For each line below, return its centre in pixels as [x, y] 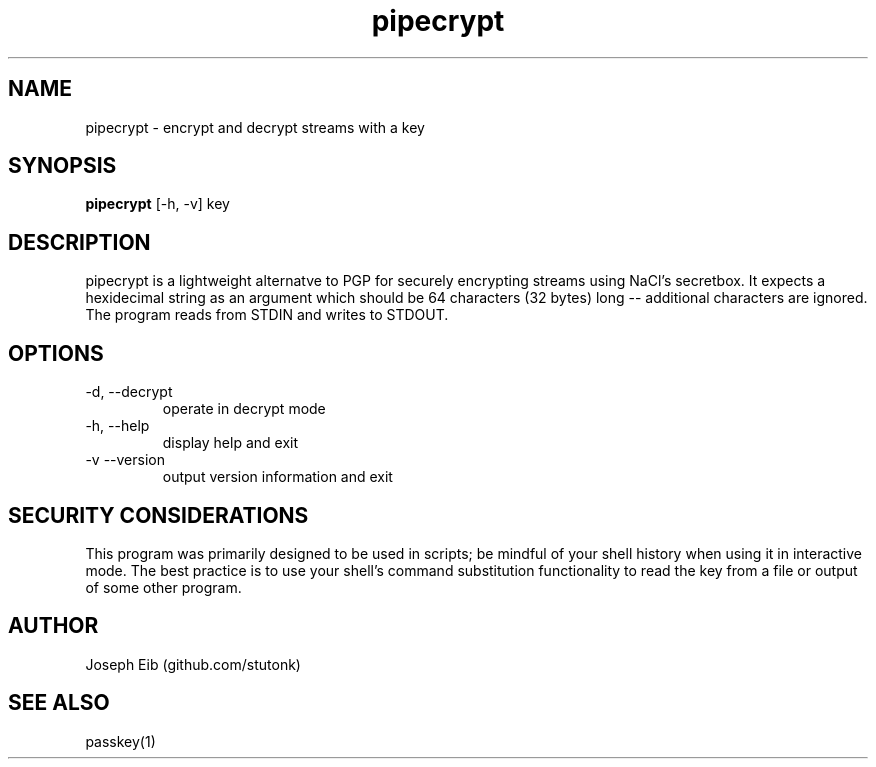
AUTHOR [53, 626]
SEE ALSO [59, 703]
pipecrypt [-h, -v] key [157, 204]
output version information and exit [277, 477]
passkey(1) [120, 741]
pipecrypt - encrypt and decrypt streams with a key [255, 127]
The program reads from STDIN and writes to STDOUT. [267, 315]
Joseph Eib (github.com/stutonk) [193, 664]
